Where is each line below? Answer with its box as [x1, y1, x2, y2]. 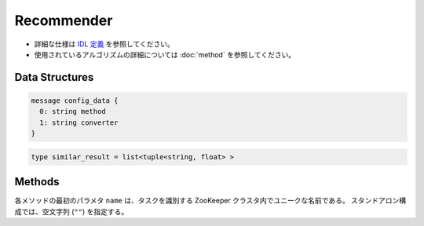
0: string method [39, 107, 106, 116]
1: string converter [39, 118, 119, 127]
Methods [14, 175, 60, 188]
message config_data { [31, 96, 119, 105]
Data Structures [14, 71, 94, 84]
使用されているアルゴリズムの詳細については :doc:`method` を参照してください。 [34, 49, 296, 59]
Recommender [14, 12, 113, 29]
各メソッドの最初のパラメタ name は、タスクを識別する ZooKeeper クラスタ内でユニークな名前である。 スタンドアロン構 [14, 196, 407, 206]
